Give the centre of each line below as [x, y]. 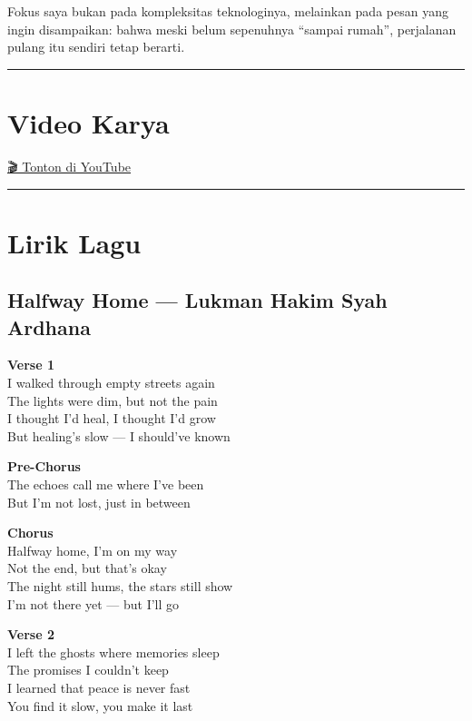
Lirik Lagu [74, 242]
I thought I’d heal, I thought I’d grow [112, 418]
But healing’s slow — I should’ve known [119, 435]
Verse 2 [31, 634]
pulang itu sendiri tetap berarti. [96, 47]
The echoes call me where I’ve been [106, 484]
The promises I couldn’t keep [88, 670]
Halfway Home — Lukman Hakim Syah [197, 300]
